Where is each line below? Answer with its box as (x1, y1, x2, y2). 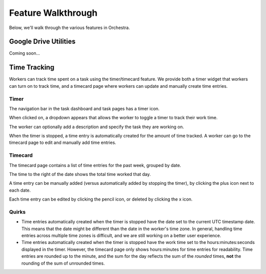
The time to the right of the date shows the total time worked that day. (9, 171, 151, 177)
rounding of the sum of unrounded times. (21, 260, 105, 266)
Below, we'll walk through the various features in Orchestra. (9, 25, 130, 31)
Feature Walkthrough (9, 7, 98, 18)
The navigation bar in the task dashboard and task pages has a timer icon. (9, 105, 160, 111)
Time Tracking (9, 63, 55, 71)
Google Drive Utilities (9, 37, 76, 46)
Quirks (9, 208, 26, 215)
